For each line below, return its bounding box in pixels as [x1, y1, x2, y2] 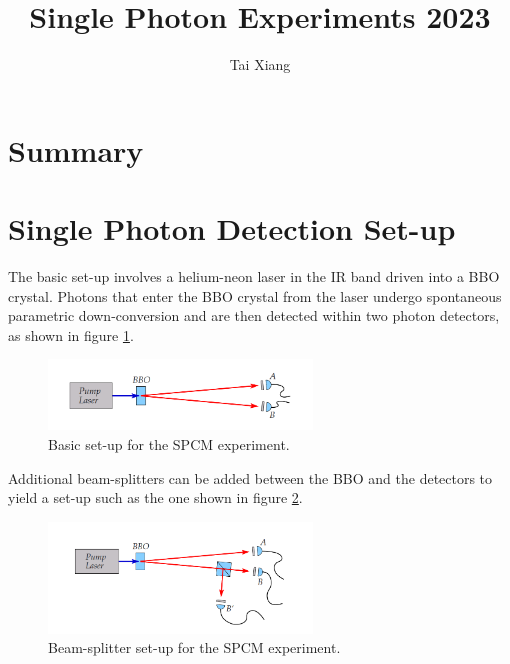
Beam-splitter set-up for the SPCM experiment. [48, 637, 341, 658]
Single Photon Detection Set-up [8, 208, 456, 249]
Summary [8, 129, 144, 170]
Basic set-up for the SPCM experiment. [48, 434, 290, 455]
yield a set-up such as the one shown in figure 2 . [8, 487, 303, 508]
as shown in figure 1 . [8, 324, 134, 345]
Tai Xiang [229, 54, 291, 75]
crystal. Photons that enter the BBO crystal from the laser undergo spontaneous [8, 285, 502, 306]
